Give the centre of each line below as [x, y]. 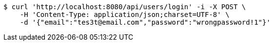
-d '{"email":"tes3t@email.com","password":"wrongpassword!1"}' [145, 22]
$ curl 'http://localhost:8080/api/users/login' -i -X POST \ [125, 7]
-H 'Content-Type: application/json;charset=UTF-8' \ [125, 15]
